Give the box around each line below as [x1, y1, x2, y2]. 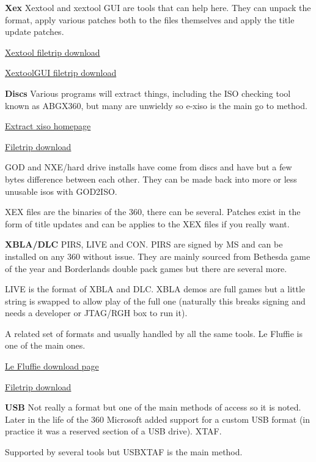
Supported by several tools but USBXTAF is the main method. [5, 445, 243, 458]
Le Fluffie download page [5, 360, 99, 373]
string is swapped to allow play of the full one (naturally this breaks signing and [5, 294, 306, 307]
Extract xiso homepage [5, 119, 91, 132]
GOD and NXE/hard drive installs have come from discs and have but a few [5, 161, 292, 173]
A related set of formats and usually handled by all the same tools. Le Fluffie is [5, 327, 303, 339]
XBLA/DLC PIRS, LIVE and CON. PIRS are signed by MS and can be [5, 238, 283, 251]
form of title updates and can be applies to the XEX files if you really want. [5, 217, 290, 230]
